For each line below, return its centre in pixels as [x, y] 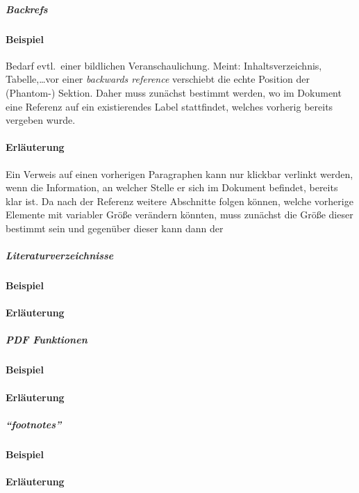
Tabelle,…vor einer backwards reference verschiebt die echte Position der [158, 79]
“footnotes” [34, 424]
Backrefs [27, 9]
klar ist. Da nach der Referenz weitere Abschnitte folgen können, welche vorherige [179, 201]
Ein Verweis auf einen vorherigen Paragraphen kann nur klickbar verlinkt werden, [179, 173]
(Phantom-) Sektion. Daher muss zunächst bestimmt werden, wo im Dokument [174, 92]
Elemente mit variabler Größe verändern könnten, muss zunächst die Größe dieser [179, 215]
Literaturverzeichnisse [60, 256]
